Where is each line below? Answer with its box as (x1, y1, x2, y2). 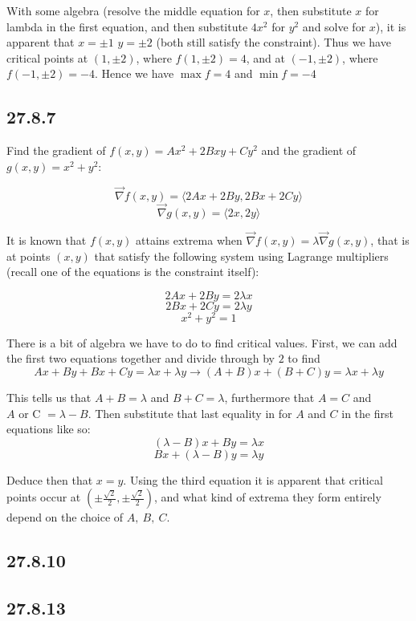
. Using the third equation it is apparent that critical (123, 471, 383, 488)
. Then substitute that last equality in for (88, 404, 292, 421)
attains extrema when (136, 232, 243, 249)
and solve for (302, 18, 366, 34)
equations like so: (6, 420, 91, 437)
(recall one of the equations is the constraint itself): (6, 263, 259, 280)
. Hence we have (94, 65, 174, 82)
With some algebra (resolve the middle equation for (6, 2, 260, 18)
